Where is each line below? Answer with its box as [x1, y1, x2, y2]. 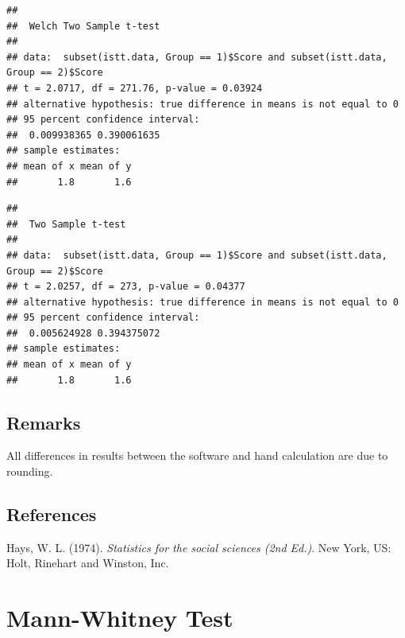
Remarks [6, 410, 81, 434]
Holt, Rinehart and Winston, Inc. [6, 554, 169, 571]
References [6, 502, 97, 527]
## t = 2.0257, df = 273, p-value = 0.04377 [6, 281, 245, 293]
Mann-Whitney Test [6, 601, 233, 634]
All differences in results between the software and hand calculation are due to [6, 447, 388, 464]
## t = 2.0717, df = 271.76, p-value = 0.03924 [6, 82, 263, 94]
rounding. [6, 463, 53, 480]
